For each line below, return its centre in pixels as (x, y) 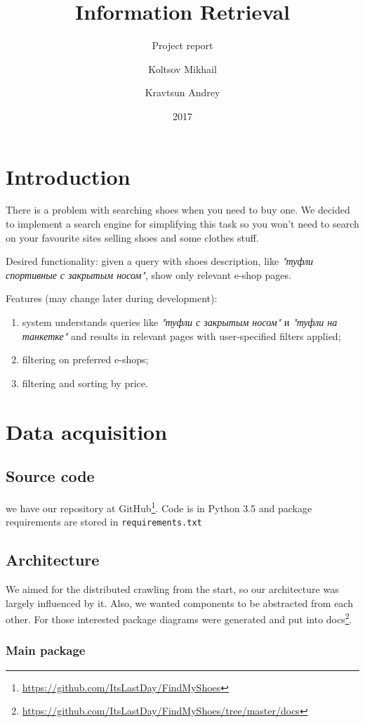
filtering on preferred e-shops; (85, 359)
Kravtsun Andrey (182, 92)
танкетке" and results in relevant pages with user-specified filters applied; (181, 336)
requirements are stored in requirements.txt (104, 522)
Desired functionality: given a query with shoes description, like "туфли (160, 261)
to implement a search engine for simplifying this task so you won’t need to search (182, 224)
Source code (50, 476)
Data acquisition (87, 431)
